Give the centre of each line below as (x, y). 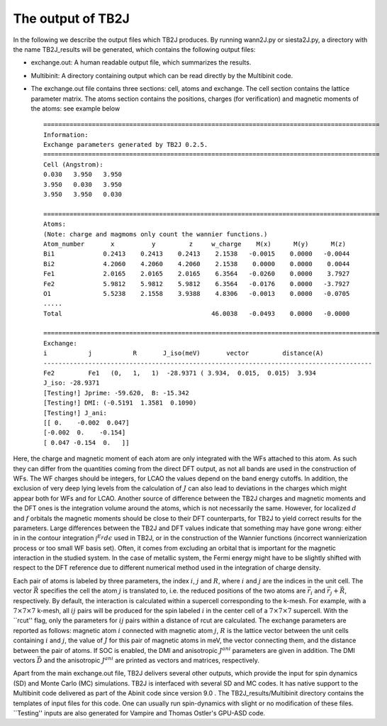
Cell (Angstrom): (73, 164)
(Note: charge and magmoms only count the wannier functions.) (156, 234)
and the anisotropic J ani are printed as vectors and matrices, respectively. (152, 660)
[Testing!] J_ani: (75, 413)
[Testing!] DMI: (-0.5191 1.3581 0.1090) (120, 403)
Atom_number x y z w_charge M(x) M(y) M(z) (195, 244)
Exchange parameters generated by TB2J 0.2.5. (126, 145)
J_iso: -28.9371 (72, 383)
